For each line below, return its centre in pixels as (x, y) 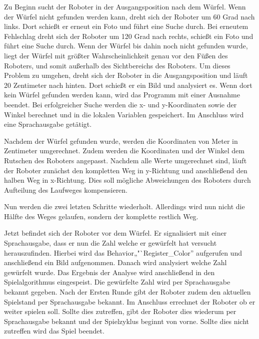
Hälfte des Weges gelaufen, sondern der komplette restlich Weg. (101, 216)
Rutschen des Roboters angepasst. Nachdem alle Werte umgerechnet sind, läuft (125, 160)
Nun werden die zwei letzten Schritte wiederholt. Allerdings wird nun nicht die (124, 206)
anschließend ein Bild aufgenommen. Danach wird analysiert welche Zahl (115, 262)
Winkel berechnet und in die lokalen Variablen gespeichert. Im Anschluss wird (124, 114)
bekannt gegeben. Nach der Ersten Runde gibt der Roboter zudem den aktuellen (127, 292)
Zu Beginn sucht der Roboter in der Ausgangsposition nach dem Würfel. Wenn (125, 6)
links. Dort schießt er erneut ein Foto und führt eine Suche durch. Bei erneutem (126, 26)
